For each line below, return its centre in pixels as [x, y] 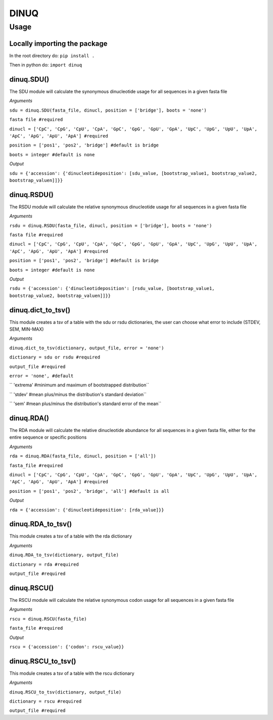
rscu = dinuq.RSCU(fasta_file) [48, 619]
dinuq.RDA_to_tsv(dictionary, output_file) [64, 555]
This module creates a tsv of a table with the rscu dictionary [72, 673]
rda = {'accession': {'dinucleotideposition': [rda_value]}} [87, 510]
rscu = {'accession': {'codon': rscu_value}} [67, 647]
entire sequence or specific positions [48, 437]
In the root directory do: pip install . [52, 55]
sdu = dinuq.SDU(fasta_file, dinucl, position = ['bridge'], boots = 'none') [108, 110]
